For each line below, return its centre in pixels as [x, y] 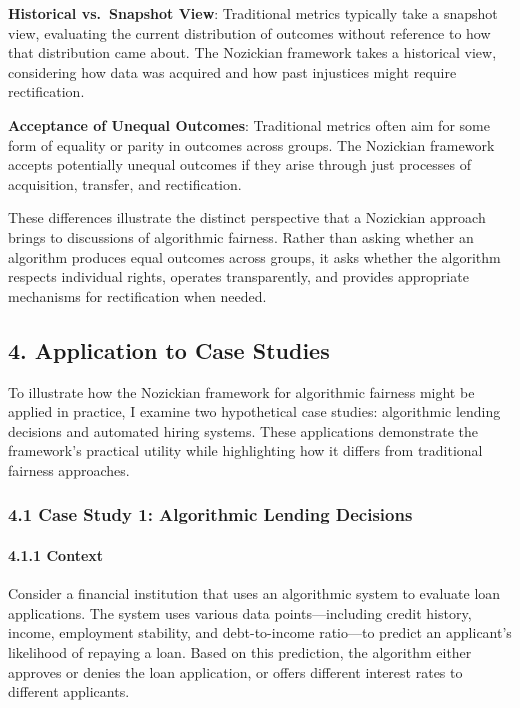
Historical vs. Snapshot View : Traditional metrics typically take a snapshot [253, 13]
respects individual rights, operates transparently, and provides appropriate [238, 276]
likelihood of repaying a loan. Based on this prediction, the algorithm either [240, 651]
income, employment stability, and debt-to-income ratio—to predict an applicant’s [260, 632]
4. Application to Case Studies [169, 349]
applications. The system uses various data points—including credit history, [240, 612]
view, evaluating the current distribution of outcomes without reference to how [249, 32]
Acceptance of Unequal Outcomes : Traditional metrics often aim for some [249, 124]
